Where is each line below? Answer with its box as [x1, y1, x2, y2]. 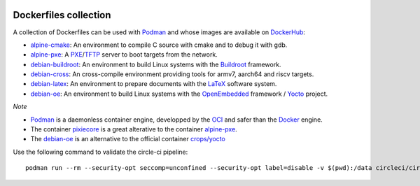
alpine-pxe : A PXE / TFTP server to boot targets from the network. [30, 50, 218, 59]
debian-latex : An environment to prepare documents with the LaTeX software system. [30, 80, 277, 88]
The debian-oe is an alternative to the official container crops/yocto [30, 135, 225, 143]
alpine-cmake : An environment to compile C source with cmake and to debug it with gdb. [30, 41, 288, 49]
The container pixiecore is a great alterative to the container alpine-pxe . [30, 125, 237, 134]
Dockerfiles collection [13, 9, 111, 21]
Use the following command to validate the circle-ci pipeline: [13, 148, 188, 156]
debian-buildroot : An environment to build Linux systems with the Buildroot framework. [30, 60, 281, 69]
